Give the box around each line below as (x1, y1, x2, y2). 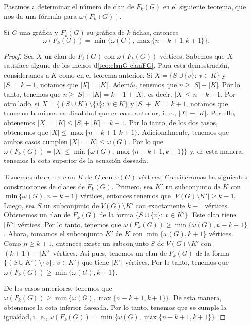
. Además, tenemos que (108, 79, 177, 89)
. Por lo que (128, 136, 163, 146)
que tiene (82, 257, 109, 267)
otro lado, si (4, 98, 40, 108)
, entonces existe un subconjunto (51, 238, 149, 248)
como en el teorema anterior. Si (59, 69, 152, 80)
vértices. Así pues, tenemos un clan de (53, 247, 167, 258)
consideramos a (4, 69, 49, 80)
